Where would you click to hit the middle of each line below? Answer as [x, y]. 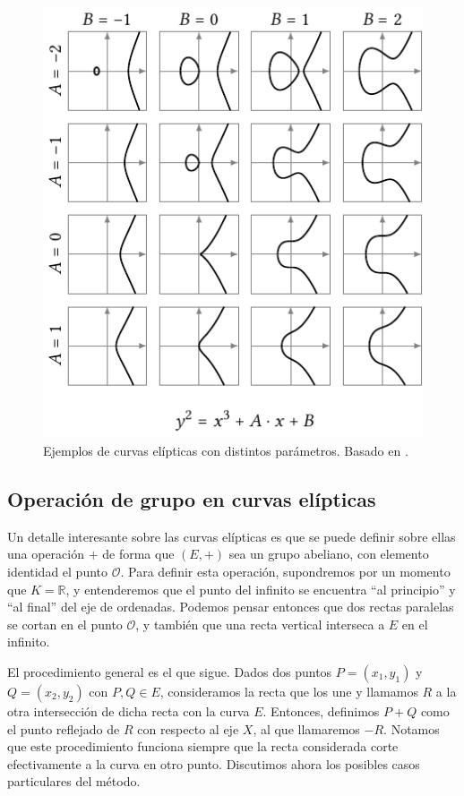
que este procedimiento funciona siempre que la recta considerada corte [203, 746]
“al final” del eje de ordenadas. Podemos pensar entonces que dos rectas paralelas [231, 607]
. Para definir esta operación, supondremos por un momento [285, 572]
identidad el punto [58, 572]
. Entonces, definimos [321, 711]
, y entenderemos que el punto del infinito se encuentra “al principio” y [261, 589]
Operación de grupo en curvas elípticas [192, 499]
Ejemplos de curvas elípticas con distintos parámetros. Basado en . [226, 451]
